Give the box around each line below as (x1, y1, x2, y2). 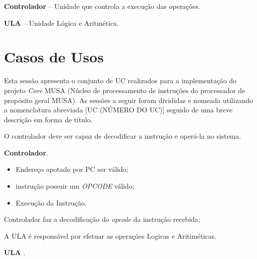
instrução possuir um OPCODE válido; (15, 181, 134, 191)
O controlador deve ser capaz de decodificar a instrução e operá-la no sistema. (4, 131, 241, 141)
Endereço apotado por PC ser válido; (15, 164, 128, 174)
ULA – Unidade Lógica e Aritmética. (4, 17, 119, 28)
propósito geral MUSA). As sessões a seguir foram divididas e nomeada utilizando (4, 95, 253, 105)
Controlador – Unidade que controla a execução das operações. (4, 1, 200, 11)
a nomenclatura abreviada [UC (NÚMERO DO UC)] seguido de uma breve (4, 104, 233, 115)
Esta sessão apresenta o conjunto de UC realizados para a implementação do (4, 75, 237, 86)
